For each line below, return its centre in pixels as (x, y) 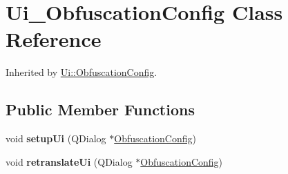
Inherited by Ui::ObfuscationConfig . (81, 72)
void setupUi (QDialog (56, 138)
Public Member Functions (100, 109)
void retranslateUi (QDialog (69, 161)
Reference (54, 39)
